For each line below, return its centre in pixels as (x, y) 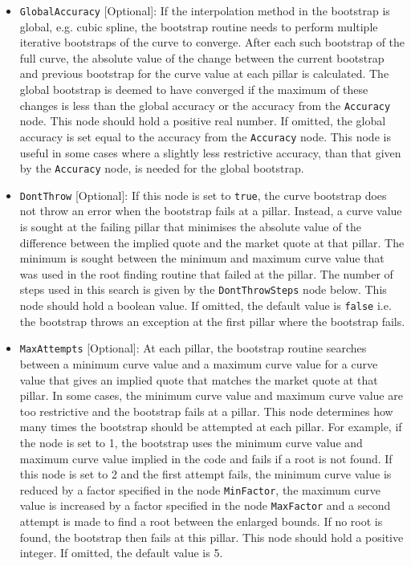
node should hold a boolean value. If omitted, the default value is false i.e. (205, 305)
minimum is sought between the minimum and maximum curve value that (202, 258)
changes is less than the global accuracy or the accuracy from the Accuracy (205, 105)
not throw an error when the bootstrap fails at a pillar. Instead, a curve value (211, 211)
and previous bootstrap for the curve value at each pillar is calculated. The (204, 73)
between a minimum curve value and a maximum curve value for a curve (199, 363)
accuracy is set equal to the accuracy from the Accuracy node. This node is (205, 136)
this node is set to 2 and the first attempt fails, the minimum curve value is (205, 474)
